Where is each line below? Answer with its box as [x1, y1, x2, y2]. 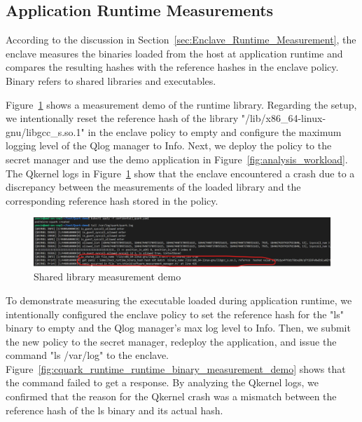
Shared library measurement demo [34, 269, 181, 284]
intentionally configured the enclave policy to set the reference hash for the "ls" [6, 306, 344, 321]
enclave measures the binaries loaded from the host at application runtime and [6, 46, 343, 60]
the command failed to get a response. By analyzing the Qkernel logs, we [6, 375, 319, 390]
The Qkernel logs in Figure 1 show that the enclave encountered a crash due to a [6, 165, 355, 180]
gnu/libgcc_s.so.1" [6, 124, 85, 139]
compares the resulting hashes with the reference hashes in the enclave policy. [6, 60, 339, 74]
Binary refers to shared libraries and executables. [6, 73, 216, 88]
